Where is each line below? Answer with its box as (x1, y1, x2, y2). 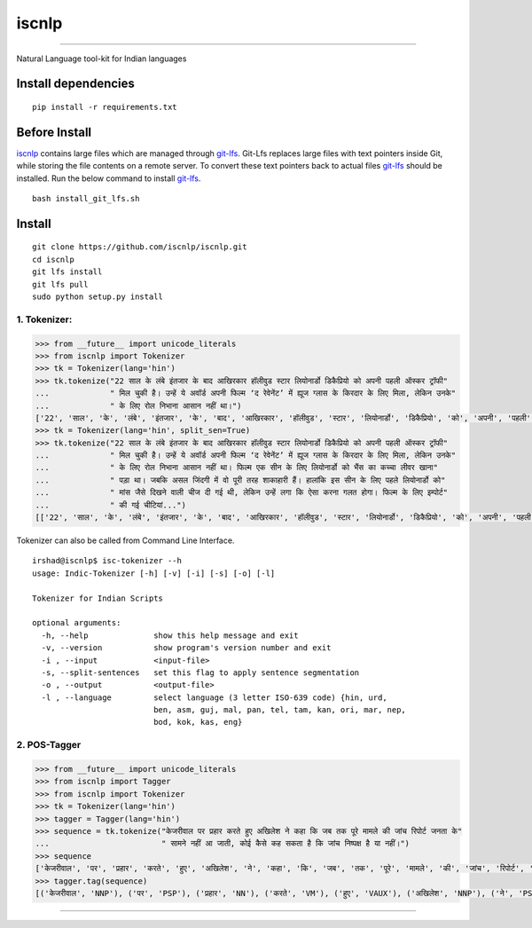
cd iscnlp (32, 254, 74, 264)
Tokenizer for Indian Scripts (32, 593, 164, 603)
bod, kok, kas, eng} (153, 717, 243, 727)
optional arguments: (32, 617, 121, 628)
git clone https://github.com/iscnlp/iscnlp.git (32, 242, 247, 252)
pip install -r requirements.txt (32, 102, 177, 112)
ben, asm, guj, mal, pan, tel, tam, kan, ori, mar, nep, (153, 705, 407, 715)
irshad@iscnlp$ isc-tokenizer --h (32, 555, 182, 566)
